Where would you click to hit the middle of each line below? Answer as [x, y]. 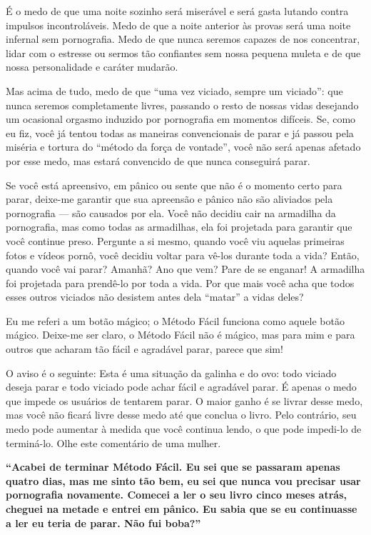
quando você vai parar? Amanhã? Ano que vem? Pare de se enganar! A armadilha [185, 269]
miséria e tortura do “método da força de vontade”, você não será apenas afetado [183, 147]
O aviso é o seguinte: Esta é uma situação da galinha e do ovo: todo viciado [171, 372]
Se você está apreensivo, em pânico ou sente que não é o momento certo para [174, 185]
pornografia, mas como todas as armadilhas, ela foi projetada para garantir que [179, 227]
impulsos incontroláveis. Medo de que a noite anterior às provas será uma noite [178, 25]
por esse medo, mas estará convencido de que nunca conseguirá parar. [158, 160]
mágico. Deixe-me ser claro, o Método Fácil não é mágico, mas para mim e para [181, 335]
